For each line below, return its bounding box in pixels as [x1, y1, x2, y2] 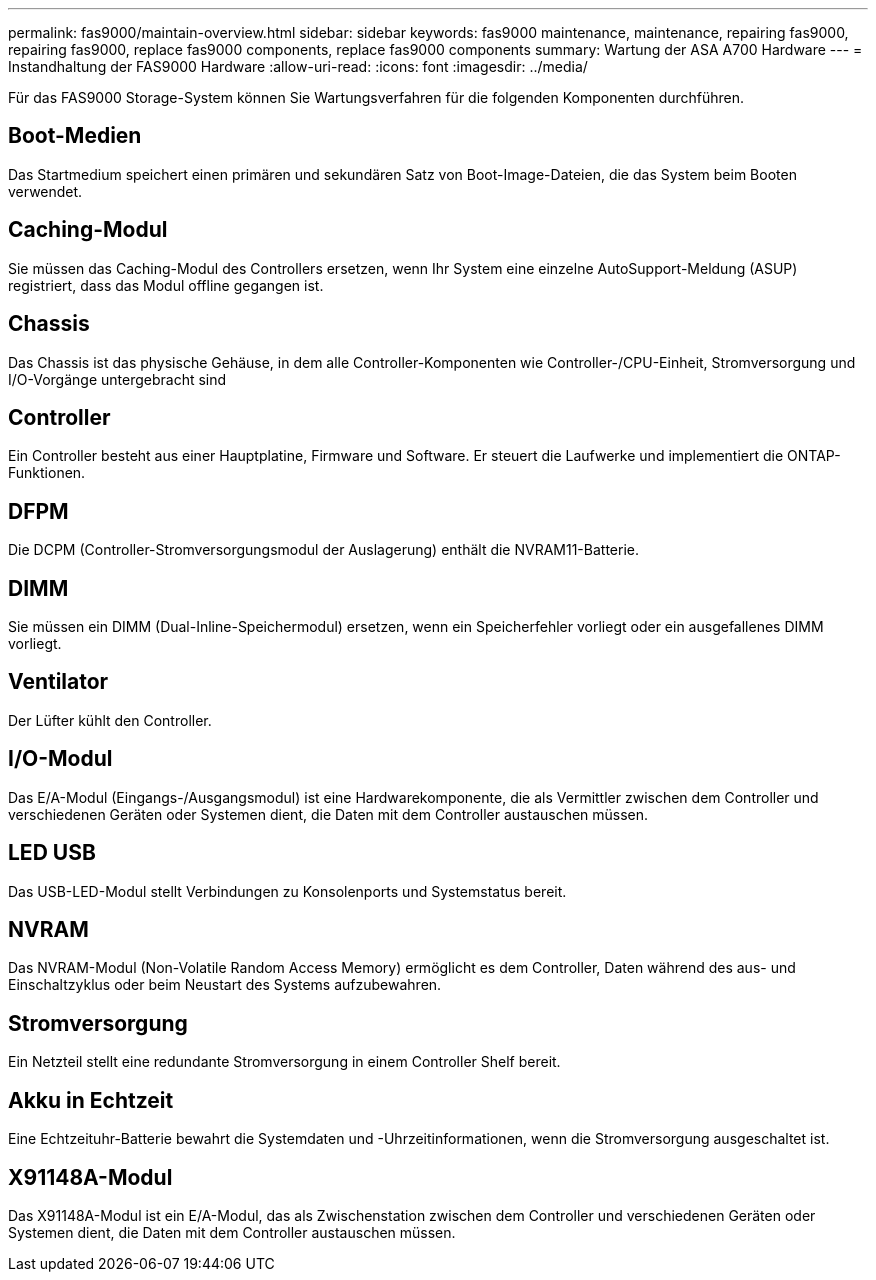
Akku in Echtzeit [8, 1087, 174, 1113]
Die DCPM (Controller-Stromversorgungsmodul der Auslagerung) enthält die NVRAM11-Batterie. [8, 541, 640, 559]
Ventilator [8, 669, 109, 695]
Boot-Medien [8, 123, 142, 149]
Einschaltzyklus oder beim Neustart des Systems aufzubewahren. [8, 976, 442, 994]
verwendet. [8, 182, 83, 200]
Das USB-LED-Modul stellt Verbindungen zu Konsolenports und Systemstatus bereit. [8, 882, 567, 900]
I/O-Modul [8, 746, 113, 772]
